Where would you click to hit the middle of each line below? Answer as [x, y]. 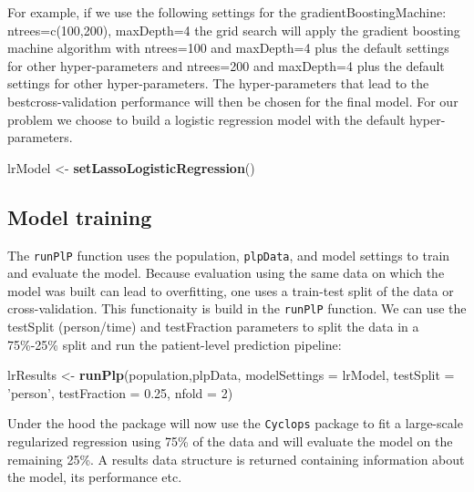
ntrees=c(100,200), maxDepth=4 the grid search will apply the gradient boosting [234, 30]
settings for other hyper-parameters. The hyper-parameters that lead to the [218, 83]
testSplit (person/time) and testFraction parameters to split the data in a [213, 327]
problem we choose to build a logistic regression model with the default [206, 119]
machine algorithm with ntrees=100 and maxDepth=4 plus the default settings [228, 48]
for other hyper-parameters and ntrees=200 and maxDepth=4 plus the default [226, 65]
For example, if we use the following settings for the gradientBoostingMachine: [227, 12]
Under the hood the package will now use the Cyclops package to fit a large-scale [235, 423]
